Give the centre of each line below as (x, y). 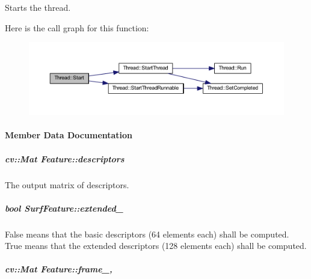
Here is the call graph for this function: (77, 27)
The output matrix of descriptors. (67, 184)
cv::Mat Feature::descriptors (65, 158)
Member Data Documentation (69, 135)
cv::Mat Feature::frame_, (59, 269)
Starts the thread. (38, 7)
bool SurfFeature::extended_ (64, 208)
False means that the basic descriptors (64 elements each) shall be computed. (147, 234)
